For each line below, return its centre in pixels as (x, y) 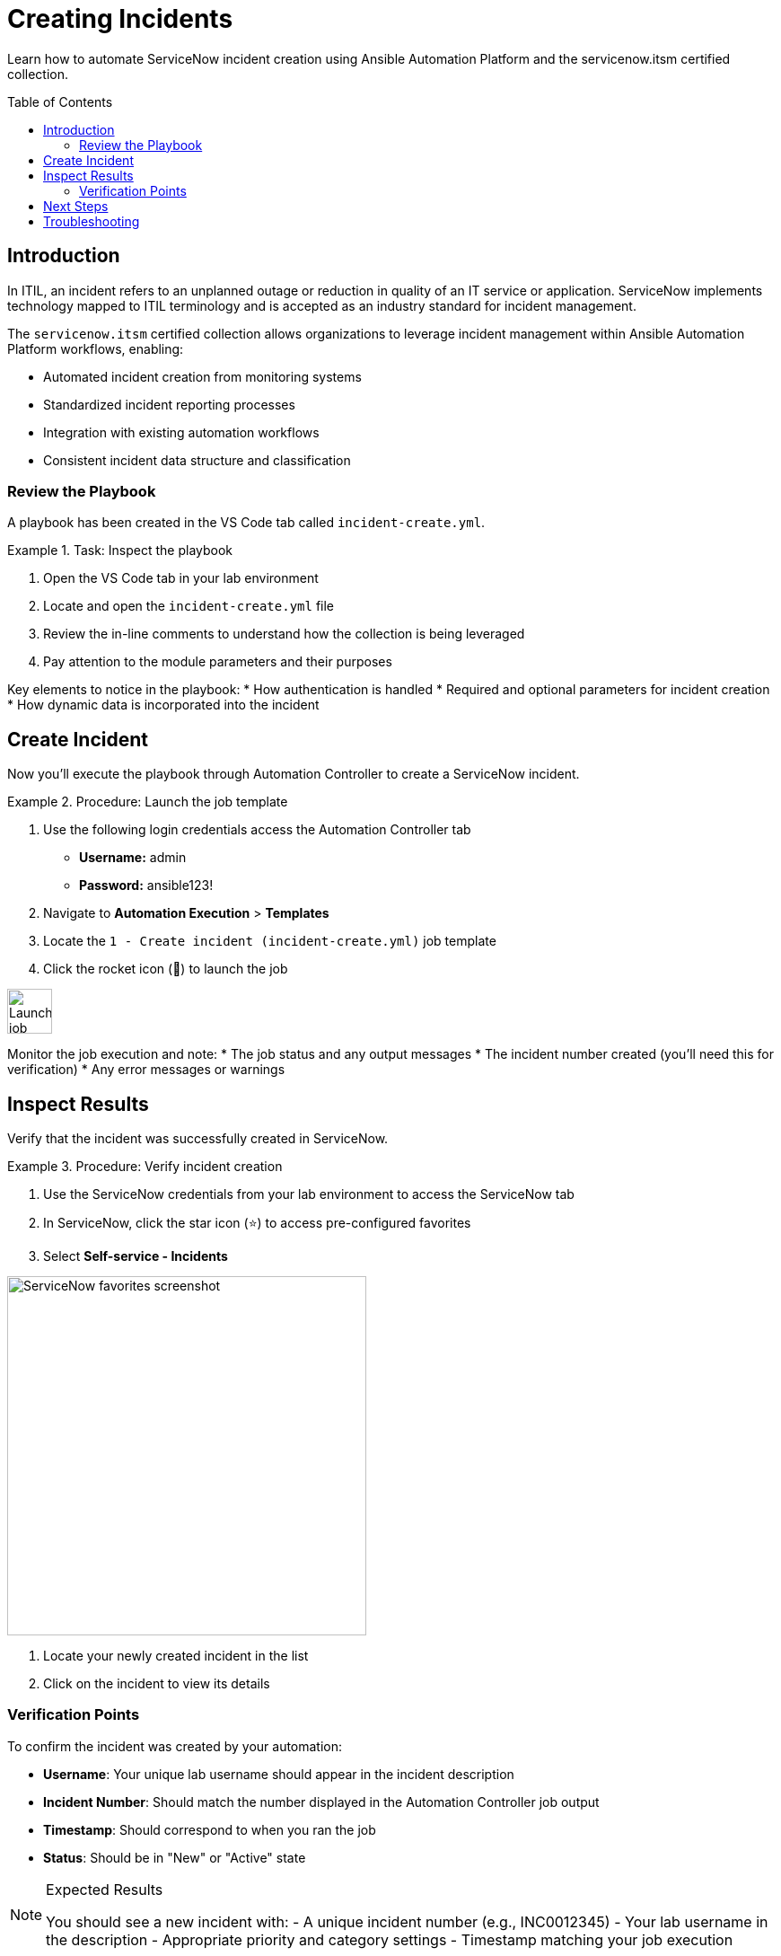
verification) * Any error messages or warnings (146, 1070)
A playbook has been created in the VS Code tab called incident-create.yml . (246, 523)
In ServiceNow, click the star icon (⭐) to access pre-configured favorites (257, 1223)
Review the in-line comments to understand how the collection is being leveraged (284, 634)
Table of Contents (60, 101)
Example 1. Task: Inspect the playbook (120, 551)
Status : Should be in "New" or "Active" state (175, 1857)
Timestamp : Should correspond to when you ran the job (210, 1829)
